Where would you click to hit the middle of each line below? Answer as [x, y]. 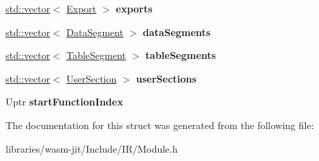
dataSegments [177, 32]
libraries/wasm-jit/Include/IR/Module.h [92, 148]
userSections [166, 78]
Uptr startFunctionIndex [64, 102]
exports [134, 8]
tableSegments [180, 55]
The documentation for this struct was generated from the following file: [160, 125]
